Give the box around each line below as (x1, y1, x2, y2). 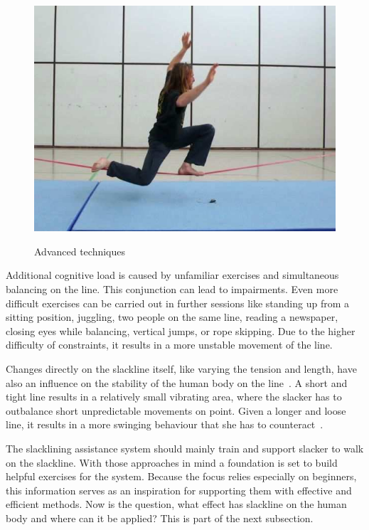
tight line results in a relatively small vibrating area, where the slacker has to (6, 389, 342, 404)
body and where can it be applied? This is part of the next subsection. (6, 510, 314, 525)
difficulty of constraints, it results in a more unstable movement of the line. (6, 337, 333, 352)
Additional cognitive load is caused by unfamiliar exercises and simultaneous (6, 267, 339, 282)
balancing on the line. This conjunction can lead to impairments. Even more (6, 282, 338, 297)
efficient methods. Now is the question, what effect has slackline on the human (6, 497, 347, 512)
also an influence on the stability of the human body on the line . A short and (6, 375, 348, 390)
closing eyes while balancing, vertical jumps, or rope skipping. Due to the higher (6, 323, 355, 338)
